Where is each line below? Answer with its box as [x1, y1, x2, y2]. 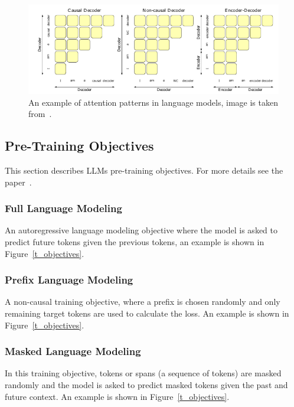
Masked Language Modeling [5, 344, 141, 359]
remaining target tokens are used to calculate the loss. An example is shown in [5, 307, 289, 319]
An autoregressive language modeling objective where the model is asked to [5, 224, 277, 236]
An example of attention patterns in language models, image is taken [28, 96, 278, 108]
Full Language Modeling [5, 201, 122, 216]
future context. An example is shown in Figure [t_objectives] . [5, 390, 230, 402]
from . [28, 108, 52, 120]
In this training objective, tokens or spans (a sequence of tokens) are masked [5, 367, 282, 379]
